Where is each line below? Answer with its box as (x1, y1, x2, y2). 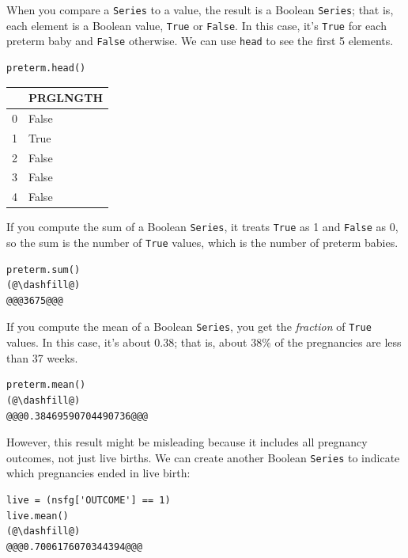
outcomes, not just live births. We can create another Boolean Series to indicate (6, 449, 400, 465)
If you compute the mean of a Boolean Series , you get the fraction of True (6, 318, 372, 335)
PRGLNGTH (28, 89, 104, 106)
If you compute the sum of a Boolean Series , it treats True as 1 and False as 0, (6, 218, 399, 235)
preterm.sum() (6, 264, 81, 275)
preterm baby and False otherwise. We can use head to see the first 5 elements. (6, 32, 394, 49)
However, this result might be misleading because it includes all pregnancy (6, 434, 368, 450)
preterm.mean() (6, 379, 86, 391)
